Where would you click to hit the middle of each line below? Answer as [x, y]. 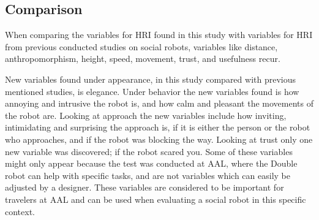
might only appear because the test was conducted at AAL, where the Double [151, 163]
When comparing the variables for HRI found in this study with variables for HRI [159, 35]
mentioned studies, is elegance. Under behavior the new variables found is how [152, 91]
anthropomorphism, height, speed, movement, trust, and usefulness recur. [143, 59]
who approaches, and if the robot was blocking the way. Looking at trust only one [159, 139]
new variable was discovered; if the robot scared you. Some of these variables [149, 151]
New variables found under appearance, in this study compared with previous [150, 79]
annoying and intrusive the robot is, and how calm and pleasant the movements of [159, 103]
